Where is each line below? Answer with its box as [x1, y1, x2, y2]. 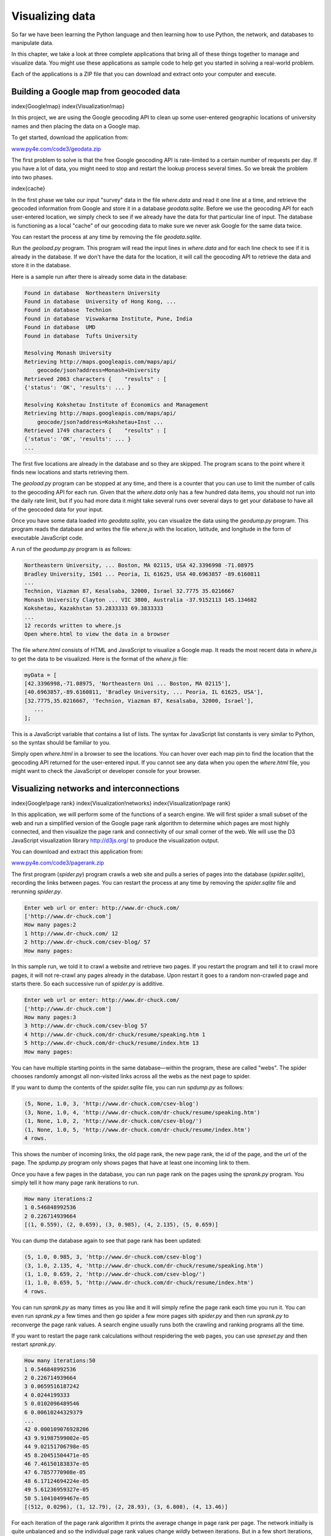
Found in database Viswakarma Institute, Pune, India [24, 315, 192, 322]
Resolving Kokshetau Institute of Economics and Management [24, 401, 209, 408]
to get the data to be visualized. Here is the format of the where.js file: [11, 655, 188, 662]
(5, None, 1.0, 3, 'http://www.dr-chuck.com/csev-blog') [24, 1100, 199, 1107]
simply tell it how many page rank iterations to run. [11, 1179, 139, 1186]
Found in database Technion [24, 307, 112, 313]
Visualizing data [11, 9, 96, 23]
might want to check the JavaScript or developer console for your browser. [11, 767, 201, 775]
